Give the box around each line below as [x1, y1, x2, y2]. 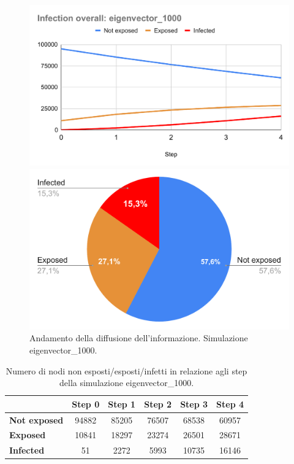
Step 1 [108, 397, 136, 410]
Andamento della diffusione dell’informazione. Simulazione [29, 331, 248, 344]
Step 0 [72, 397, 100, 410]
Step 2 [144, 397, 172, 410]
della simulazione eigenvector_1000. [59, 376, 194, 389]
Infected [9, 444, 45, 457]
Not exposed [9, 413, 64, 426]
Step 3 [180, 397, 208, 410]
